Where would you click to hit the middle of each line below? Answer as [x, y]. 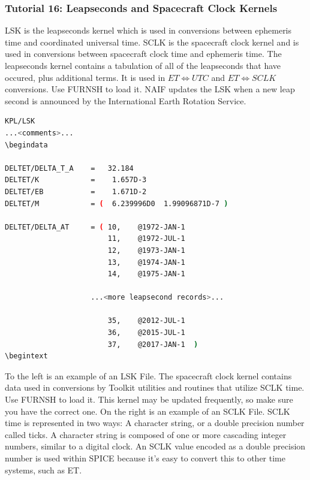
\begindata [26, 145]
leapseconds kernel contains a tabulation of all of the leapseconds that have [143, 65]
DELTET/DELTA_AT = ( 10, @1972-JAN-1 [95, 227]
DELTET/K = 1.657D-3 [76, 180]
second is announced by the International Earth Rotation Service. [126, 100]
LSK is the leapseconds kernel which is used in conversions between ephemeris [148, 30]
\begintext [26, 356]
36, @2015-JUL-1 [146, 333]
